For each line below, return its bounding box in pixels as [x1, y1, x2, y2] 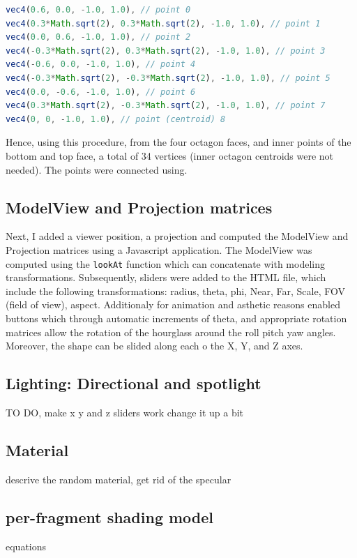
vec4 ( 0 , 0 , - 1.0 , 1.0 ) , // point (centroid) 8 [6, 114, 226, 124]
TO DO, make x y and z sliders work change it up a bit [6, 405, 244, 419]
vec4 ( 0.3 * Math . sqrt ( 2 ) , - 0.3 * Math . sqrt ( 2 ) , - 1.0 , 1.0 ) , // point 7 [6, 100, 326, 111]
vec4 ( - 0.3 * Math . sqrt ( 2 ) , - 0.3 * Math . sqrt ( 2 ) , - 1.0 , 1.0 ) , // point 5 [6, 73, 331, 83]
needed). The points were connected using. [6, 162, 188, 176]
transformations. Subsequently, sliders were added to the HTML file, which [6, 270, 326, 285]
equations [6, 538, 47, 553]
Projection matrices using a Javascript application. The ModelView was [6, 242, 312, 257]
